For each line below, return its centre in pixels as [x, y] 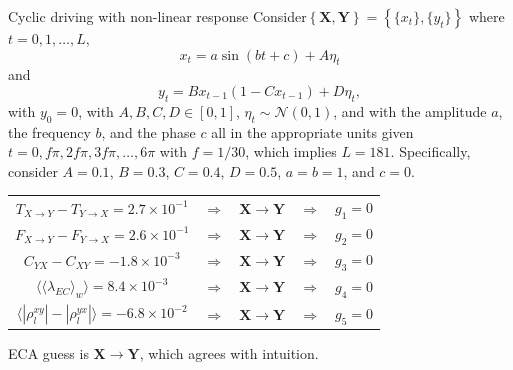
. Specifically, [430, 151]
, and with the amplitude [410, 110]
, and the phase [148, 131]
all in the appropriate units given [312, 131]
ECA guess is [48, 352]
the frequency [49, 131]
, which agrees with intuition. [229, 352]
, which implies [291, 151]
